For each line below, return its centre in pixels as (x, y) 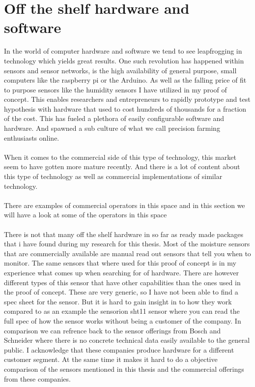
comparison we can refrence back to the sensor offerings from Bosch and (112, 330)
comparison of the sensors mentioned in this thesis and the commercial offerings (124, 369)
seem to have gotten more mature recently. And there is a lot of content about (122, 166)
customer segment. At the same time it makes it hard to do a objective (111, 359)
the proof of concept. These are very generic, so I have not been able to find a (121, 292)
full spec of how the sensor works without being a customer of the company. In (123, 320)
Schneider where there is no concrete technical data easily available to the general (127, 340)
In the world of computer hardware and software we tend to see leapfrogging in (123, 51)
